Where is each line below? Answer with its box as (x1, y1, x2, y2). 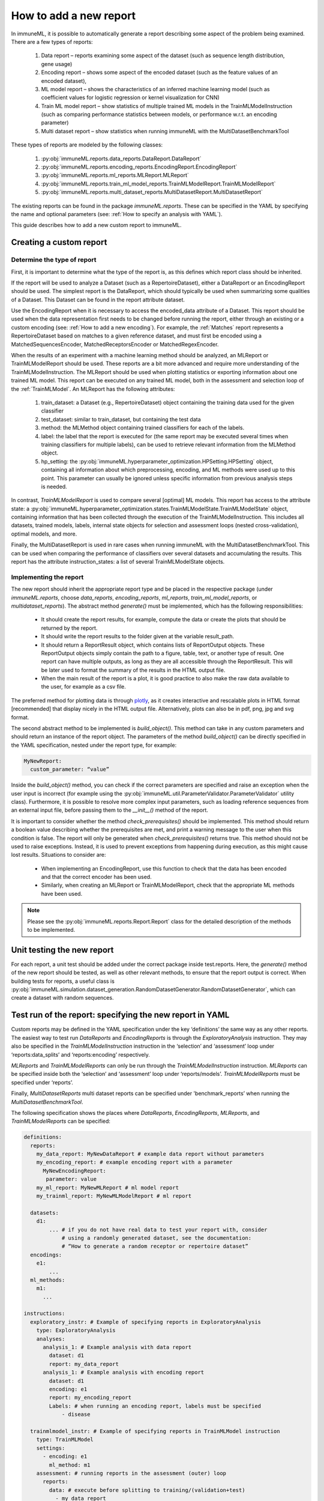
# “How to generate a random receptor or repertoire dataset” (61, 1243, 249, 1250)
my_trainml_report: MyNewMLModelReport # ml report (36, 1192, 192, 1200)
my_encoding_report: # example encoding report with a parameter (36, 1159, 233, 1166)
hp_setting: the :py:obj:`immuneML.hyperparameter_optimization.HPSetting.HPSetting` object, (41, 458, 274, 465)
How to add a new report (11, 9, 136, 22)
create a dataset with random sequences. (11, 994, 114, 1001)
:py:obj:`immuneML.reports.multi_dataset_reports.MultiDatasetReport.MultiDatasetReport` (41, 189, 263, 196)
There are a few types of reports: (11, 38, 93, 45)
